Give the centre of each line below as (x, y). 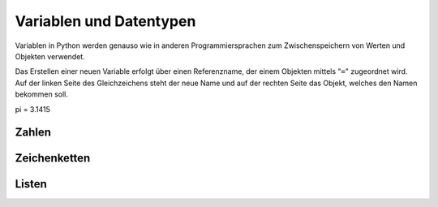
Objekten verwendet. (50, 56)
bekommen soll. (41, 94)
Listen (31, 184)
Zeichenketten (53, 158)
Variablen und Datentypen (105, 21)
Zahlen (33, 133)
